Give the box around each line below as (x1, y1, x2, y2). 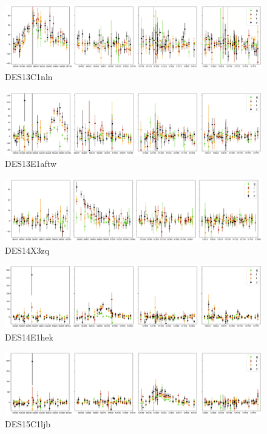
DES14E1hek (5, 330, 53, 343)
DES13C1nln (5, 70, 53, 83)
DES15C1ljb (5, 417, 51, 430)
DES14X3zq (5, 243, 50, 256)
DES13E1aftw (5, 157, 56, 170)
